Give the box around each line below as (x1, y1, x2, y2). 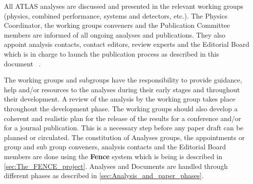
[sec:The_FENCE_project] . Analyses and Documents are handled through (4, 161, 228, 171)
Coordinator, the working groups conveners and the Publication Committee (4, 20, 230, 30)
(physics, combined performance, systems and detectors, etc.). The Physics (4, 10, 228, 20)
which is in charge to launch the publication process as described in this (4, 48, 219, 59)
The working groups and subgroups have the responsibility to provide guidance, (4, 75, 242, 85)
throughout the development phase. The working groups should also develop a (4, 103, 238, 113)
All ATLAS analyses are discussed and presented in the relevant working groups (4, 1, 244, 11)
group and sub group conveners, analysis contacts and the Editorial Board (4, 142, 226, 152)
